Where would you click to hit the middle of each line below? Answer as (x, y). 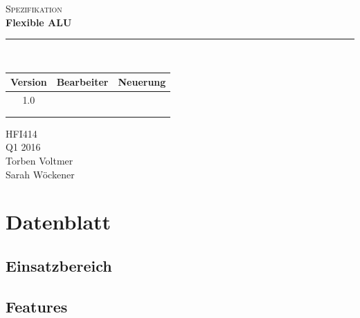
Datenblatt (58, 222)
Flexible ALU (39, 22)
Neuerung (142, 82)
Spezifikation (34, 8)
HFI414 (21, 133)
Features (37, 306)
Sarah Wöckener (40, 174)
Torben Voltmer (39, 160)
